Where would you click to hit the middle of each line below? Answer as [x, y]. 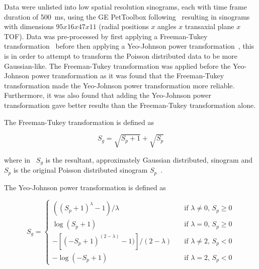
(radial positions [124, 26]
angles [167, 26]
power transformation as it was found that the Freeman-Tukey [128, 76]
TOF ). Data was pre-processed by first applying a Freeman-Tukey [106, 36]
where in [17, 159]
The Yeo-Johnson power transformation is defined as [85, 187]
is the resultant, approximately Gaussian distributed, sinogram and [149, 159]
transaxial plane [209, 26]
